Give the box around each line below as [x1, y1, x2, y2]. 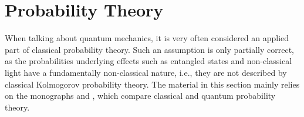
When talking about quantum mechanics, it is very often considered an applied [5, 32, 289, 44]
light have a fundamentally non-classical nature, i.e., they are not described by [5, 66, 287, 78]
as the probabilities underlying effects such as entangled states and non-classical [5, 55, 292, 67]
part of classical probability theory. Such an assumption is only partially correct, [5, 43, 295, 55]
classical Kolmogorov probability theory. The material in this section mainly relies [5, 78, 300, 90]
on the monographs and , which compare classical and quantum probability [5, 89, 276, 102]
